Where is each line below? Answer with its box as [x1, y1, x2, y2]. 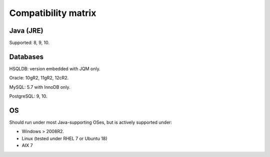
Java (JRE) [9, 26, 43, 35]
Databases [9, 52, 44, 61]
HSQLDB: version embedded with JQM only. [9, 65, 100, 72]
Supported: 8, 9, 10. [9, 40, 50, 46]
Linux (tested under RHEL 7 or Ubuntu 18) [21, 135, 107, 142]
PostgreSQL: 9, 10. [9, 93, 47, 99]
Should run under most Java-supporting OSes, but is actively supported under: [9, 120, 172, 126]
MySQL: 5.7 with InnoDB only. [9, 84, 70, 90]
